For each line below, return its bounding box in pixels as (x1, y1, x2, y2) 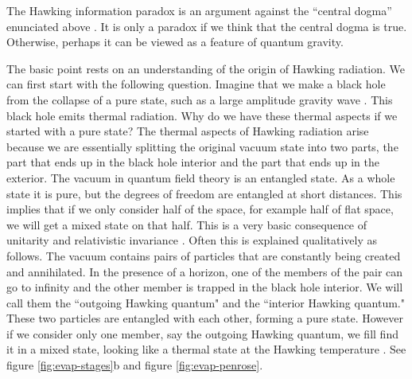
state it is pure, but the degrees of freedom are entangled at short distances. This (6, 185, 402, 201)
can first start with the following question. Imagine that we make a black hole (6, 76, 386, 92)
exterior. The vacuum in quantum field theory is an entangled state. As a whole (6, 169, 395, 186)
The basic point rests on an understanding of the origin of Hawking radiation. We (6, 60, 406, 76)
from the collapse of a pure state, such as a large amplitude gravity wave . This (6, 91, 393, 107)
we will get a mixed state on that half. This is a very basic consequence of (6, 216, 367, 232)
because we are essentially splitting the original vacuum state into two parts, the (6, 138, 398, 154)
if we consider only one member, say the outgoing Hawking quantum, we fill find (6, 325, 398, 342)
